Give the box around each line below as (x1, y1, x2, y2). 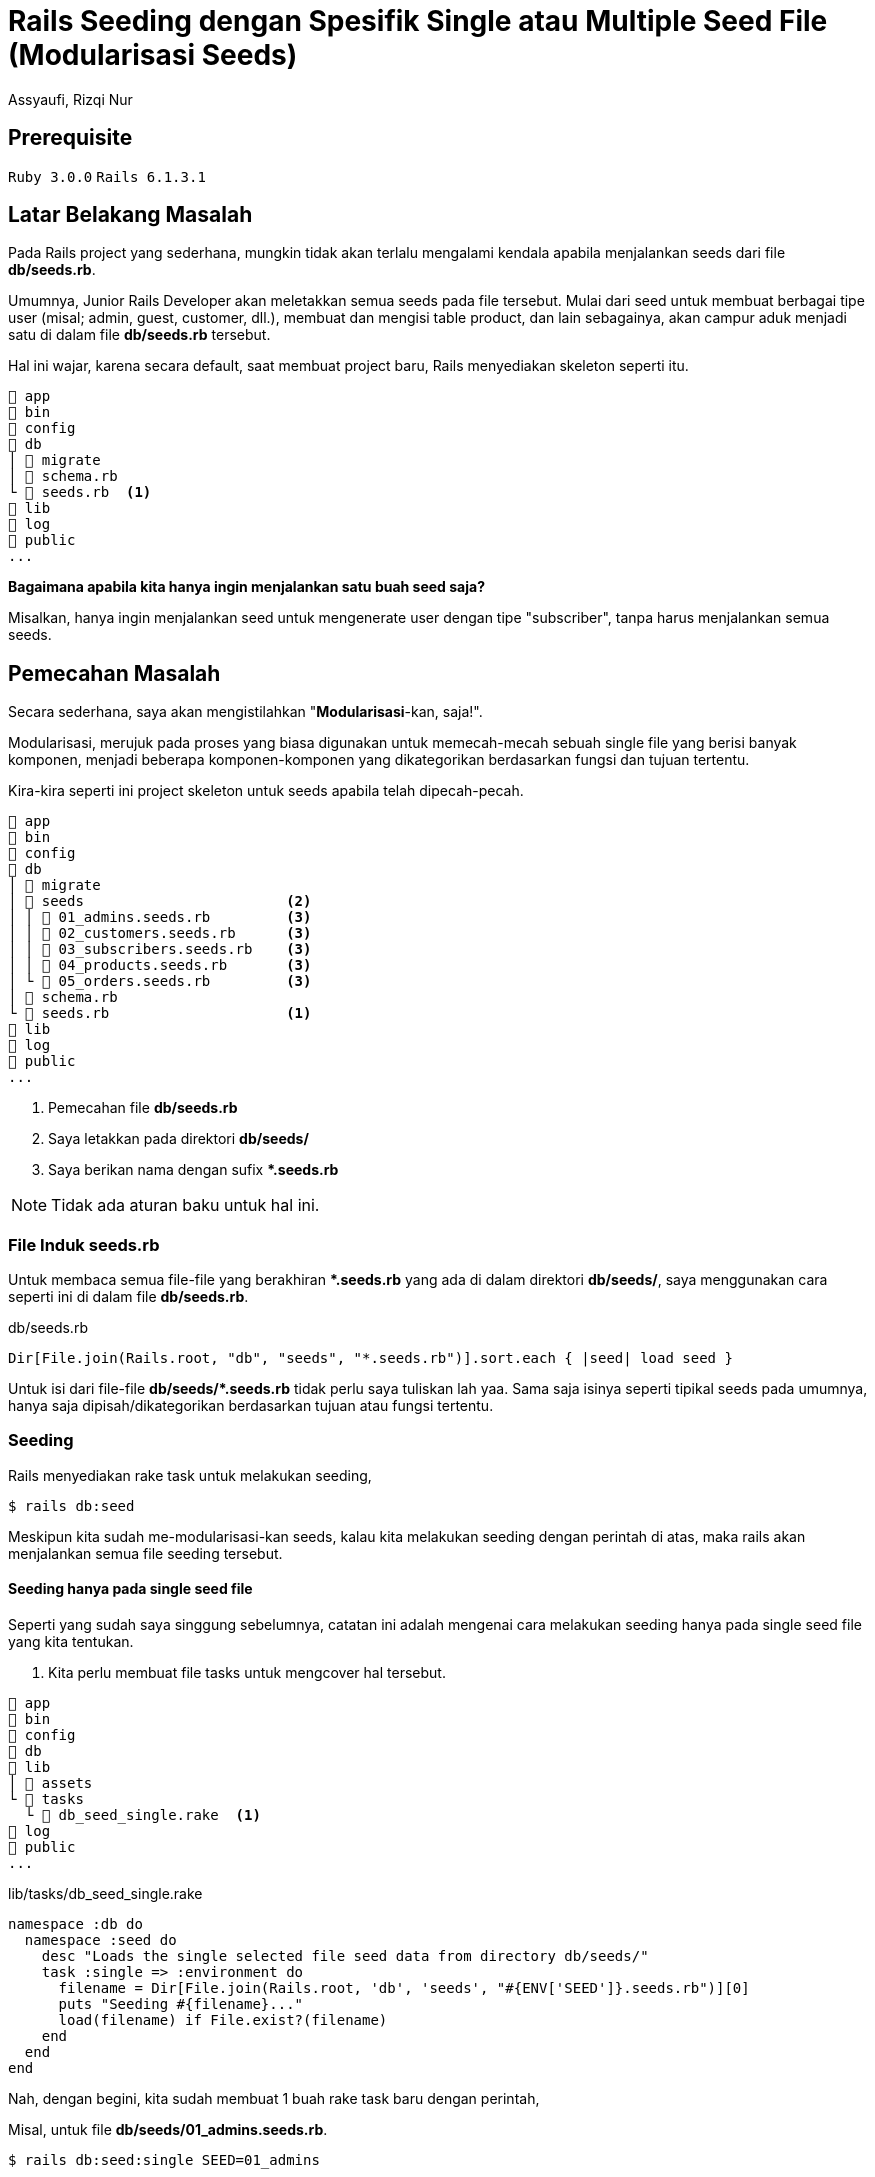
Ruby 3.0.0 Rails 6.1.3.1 (8, 168, 206, 185)
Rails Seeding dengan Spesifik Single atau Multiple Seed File (8, 4, 828, 38)
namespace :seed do (24, 1932, 177, 1948)
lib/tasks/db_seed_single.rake (8, 1885, 203, 1902)
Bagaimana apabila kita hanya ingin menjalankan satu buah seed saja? (8, 578, 485, 596)
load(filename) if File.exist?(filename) (58, 2012, 388, 2028)
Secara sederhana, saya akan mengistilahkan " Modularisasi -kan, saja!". (8, 703, 483, 721)
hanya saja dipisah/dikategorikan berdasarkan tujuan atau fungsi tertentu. (8, 1397, 494, 1415)
